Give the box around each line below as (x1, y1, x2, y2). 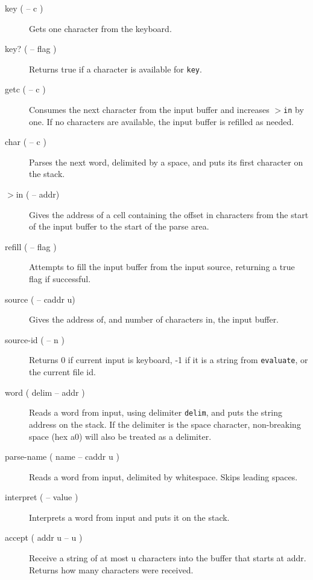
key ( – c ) (5, 2, 43, 14)
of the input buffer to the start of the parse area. (29, 220, 209, 233)
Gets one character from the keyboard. (29, 22, 172, 34)
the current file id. (29, 366, 96, 378)
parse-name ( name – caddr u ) (5, 450, 119, 463)
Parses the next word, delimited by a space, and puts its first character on (29, 155, 303, 168)
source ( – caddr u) (5, 292, 75, 305)
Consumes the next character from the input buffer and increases (29, 103, 270, 116)
